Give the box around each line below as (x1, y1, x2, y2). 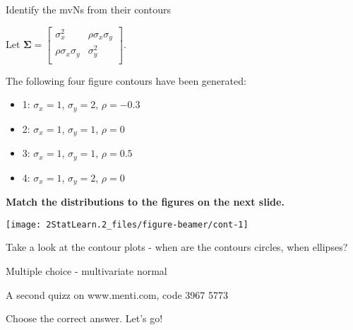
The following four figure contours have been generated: (6, 73, 246, 88)
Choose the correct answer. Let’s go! (6, 311, 163, 326)
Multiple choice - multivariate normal (6, 264, 167, 278)
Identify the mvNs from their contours (6, 2, 171, 16)
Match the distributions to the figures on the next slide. (6, 194, 285, 209)
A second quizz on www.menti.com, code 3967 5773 (6, 287, 229, 302)
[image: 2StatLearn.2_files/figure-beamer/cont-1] (6, 219, 249, 230)
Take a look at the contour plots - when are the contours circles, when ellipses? (6, 240, 348, 254)
